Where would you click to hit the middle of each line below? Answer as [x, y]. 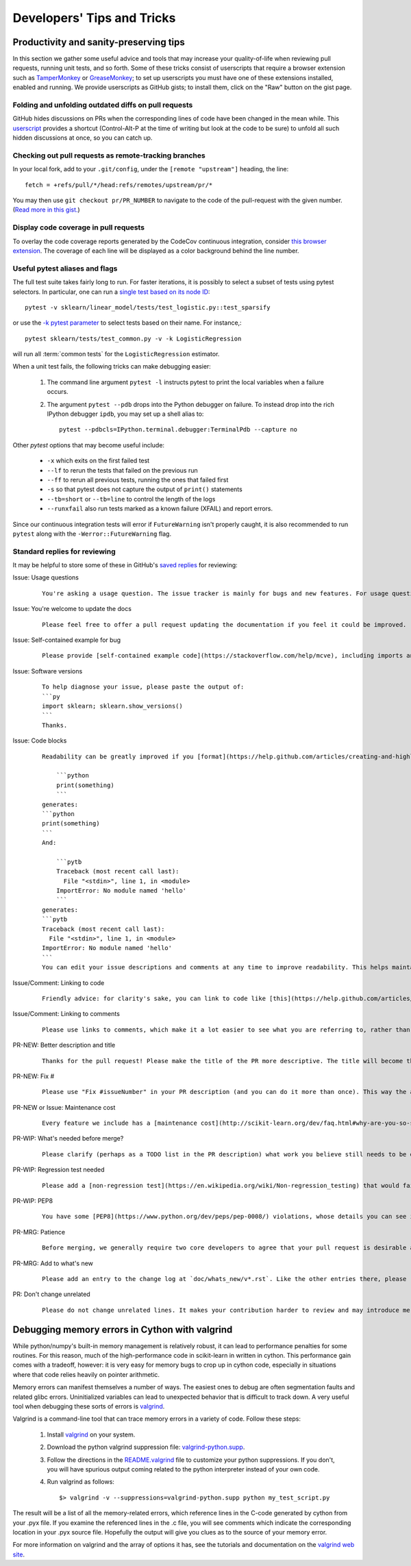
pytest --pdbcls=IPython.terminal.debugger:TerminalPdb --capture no [178, 430]
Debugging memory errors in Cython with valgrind [123, 1329]
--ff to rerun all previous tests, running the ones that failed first [138, 480]
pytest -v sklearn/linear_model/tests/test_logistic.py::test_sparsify [148, 307]
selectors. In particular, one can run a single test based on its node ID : [111, 292]
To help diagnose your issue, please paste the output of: [143, 687]
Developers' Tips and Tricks [94, 18]
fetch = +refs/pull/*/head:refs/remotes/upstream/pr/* [119, 185]
